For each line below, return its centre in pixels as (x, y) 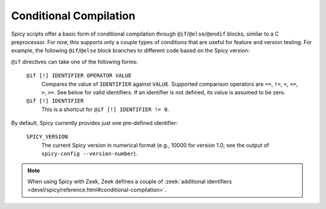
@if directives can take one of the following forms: (75, 62)
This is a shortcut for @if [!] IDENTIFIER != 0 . (105, 109)
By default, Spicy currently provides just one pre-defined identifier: (94, 123)
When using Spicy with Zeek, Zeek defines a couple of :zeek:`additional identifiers (130, 182)
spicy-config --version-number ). (89, 153)
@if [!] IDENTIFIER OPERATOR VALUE (79, 76)
